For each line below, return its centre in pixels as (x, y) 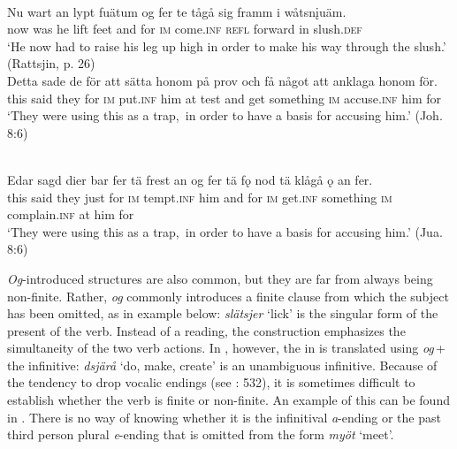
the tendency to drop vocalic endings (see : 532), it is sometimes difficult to (211, 382)
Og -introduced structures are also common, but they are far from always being (220, 278)
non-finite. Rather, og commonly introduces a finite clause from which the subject (228, 296)
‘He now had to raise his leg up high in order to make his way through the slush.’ (227, 46)
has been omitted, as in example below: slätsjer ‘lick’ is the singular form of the (223, 313)
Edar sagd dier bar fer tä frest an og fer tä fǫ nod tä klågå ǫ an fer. (190, 179)
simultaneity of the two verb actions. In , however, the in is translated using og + (226, 348)
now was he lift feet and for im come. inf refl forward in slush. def (185, 29)
